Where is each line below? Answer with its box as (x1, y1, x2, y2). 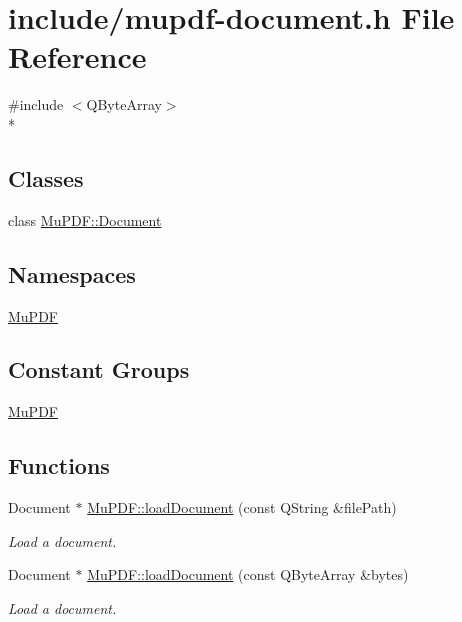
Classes (8, 162, 84, 193)
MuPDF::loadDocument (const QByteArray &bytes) (87, 564, 409, 585)
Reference (8, 36, 147, 77)
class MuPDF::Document (8, 209, 162, 230)
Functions (8, 450, 110, 481)
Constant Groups (8, 354, 190, 385)
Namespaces (8, 258, 136, 289)
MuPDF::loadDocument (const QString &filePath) (87, 497, 397, 518)
